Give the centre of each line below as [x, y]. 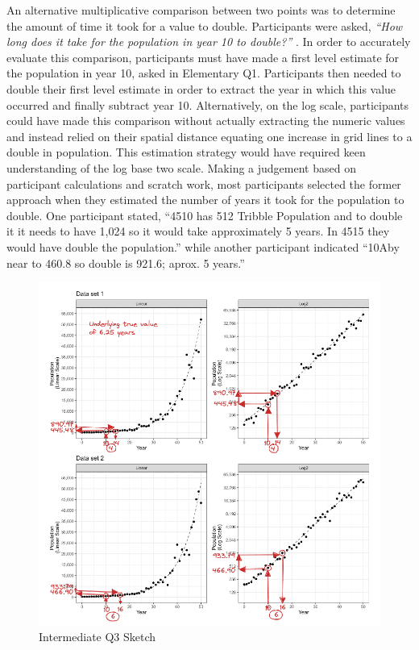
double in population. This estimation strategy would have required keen [186, 152]
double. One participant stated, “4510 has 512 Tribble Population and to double [205, 215]
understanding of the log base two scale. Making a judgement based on [181, 167]
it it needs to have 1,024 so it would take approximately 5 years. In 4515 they [198, 231]
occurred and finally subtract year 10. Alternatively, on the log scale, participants [208, 104]
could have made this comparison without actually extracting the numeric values [206, 121]
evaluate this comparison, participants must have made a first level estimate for [203, 57]
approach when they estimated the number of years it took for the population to [205, 200]
